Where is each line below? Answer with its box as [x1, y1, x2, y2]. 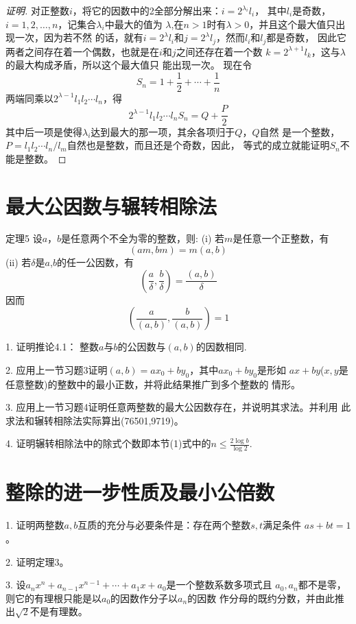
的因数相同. [195, 339, 247, 354]
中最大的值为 [104, 16, 163, 31]
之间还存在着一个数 [176, 44, 263, 58]
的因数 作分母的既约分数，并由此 [187, 590, 335, 605]
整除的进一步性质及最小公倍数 [5, 478, 275, 506]
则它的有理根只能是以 [5, 590, 102, 605]
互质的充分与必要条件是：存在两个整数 [78, 518, 251, 532]
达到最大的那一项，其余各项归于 [91, 124, 235, 139]
